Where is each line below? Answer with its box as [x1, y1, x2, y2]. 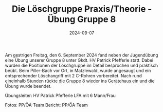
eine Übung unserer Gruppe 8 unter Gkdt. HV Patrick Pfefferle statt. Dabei [5, 57, 154, 63]
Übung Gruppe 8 [47, 14, 116, 25]
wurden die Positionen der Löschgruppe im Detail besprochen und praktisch [5, 62, 158, 68]
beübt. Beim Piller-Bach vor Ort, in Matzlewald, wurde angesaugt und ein [5, 67, 151, 74]
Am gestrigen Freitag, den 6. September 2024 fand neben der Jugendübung [5, 52, 158, 58]
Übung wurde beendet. [5, 83, 52, 89]
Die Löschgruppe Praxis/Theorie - [11, 3, 152, 15]
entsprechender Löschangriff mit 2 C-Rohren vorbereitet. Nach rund [5, 73, 142, 78]
